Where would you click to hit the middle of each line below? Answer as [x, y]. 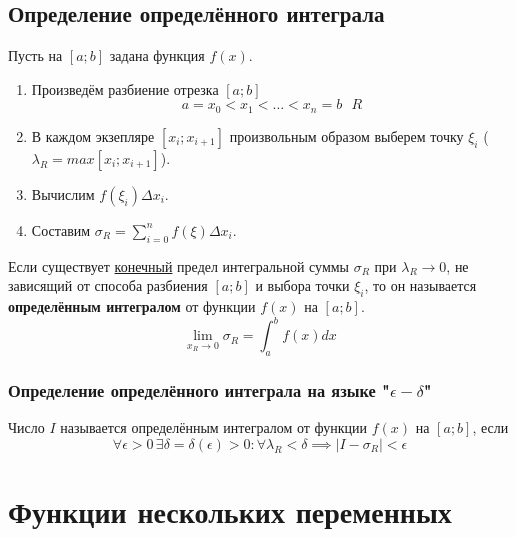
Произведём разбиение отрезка [125, 88]
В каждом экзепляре [93, 135]
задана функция [157, 55]
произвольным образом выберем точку [346, 135]
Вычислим [63, 193]
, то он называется [420, 285]
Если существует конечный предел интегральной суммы [179, 265]
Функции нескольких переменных [230, 510]
